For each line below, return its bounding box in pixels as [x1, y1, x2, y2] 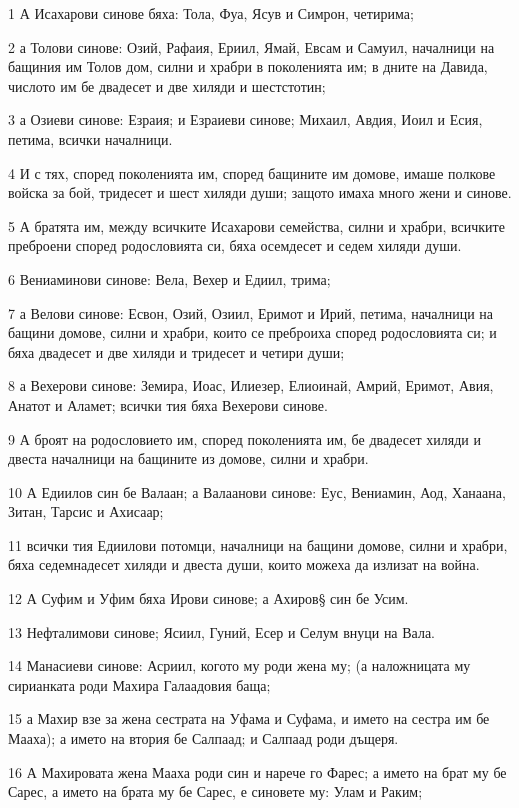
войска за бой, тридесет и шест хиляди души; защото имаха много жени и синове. [8, 182, 512, 203]
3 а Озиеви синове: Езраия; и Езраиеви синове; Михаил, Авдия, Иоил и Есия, [8, 109, 483, 130]
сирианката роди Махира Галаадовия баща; [8, 674, 271, 695]
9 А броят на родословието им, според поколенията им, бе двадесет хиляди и [8, 428, 481, 449]
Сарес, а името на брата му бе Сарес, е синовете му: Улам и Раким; [8, 781, 423, 802]
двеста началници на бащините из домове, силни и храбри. [8, 448, 369, 469]
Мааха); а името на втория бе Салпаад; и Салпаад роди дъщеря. [8, 728, 399, 749]
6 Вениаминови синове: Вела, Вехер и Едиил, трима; [8, 268, 331, 289]
